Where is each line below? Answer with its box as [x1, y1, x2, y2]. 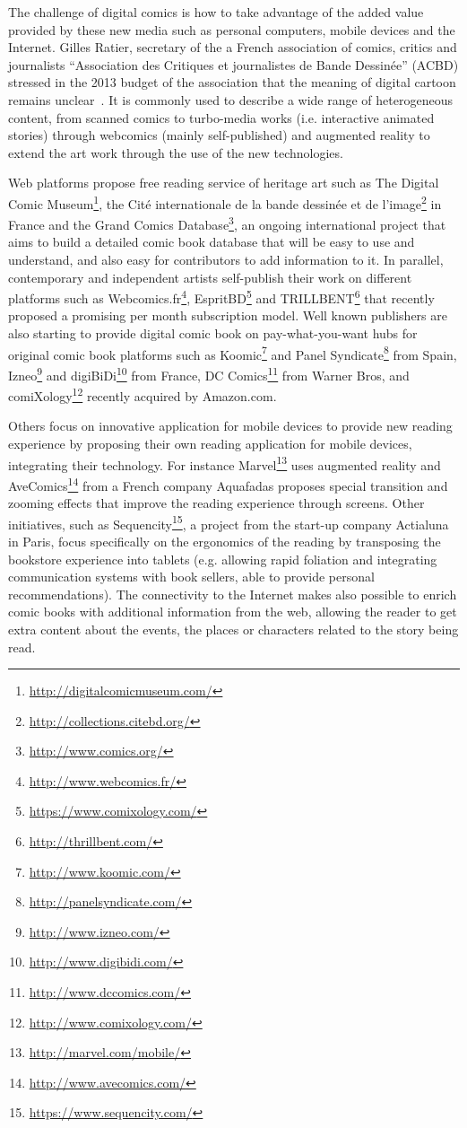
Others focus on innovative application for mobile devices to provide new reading [8, 416, 453, 435]
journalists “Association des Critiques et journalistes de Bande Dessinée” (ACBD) [8, 55, 459, 74]
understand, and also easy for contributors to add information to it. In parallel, [8, 250, 444, 269]
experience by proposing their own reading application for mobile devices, [8, 434, 412, 452]
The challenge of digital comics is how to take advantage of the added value [8, 3, 424, 21]
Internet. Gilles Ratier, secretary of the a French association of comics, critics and [8, 38, 457, 57]
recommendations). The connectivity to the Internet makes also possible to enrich [8, 584, 457, 603]
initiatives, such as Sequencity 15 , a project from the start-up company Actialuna [8, 512, 449, 533]
